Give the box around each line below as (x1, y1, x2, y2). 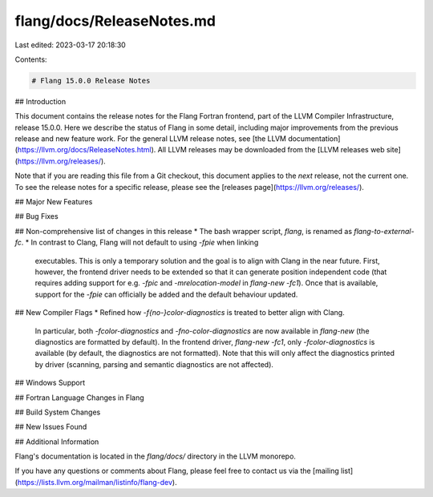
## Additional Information (14, 437, 99, 446)
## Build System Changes (14, 407, 101, 417)
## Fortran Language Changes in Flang (14, 393, 144, 402)
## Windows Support (14, 378, 86, 388)
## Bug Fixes (14, 212, 59, 221)
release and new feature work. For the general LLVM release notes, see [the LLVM (14, 134, 286, 143)
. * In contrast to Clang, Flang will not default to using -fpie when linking (21, 237, 259, 248)
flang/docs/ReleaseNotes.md (14, 12, 216, 30)
